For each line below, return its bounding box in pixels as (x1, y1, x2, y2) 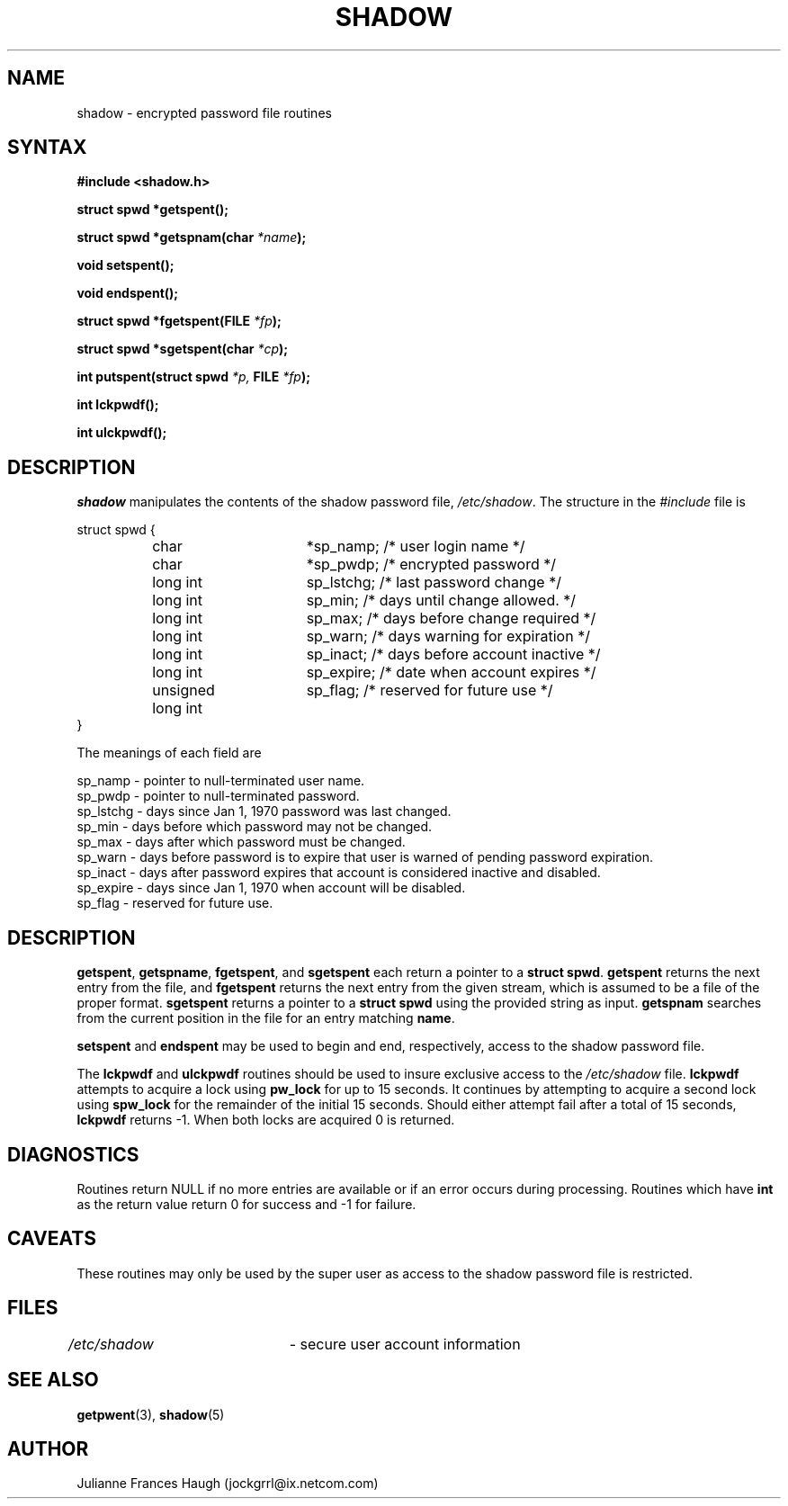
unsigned (152, 681, 215, 700)
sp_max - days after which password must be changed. (76, 834, 406, 850)
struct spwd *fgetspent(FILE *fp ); (76, 313, 282, 329)
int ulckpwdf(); (76, 425, 167, 441)
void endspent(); (76, 285, 179, 301)
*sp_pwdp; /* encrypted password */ (306, 555, 556, 574)
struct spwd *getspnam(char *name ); (76, 229, 307, 246)
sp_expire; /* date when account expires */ (306, 663, 596, 682)
